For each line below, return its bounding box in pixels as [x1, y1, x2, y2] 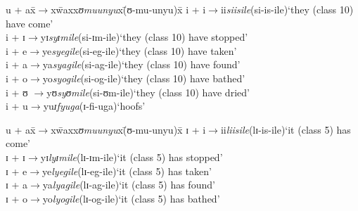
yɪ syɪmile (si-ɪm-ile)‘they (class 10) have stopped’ [40, 30, 248, 44]
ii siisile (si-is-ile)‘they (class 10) [220, 2, 354, 16]
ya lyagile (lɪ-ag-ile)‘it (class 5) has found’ [42, 177, 215, 192]
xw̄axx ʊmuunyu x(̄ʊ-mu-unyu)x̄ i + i [51, 2, 206, 16]
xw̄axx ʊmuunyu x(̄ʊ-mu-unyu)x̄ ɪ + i [51, 122, 206, 136]
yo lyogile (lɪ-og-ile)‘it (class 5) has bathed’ [42, 191, 220, 205]
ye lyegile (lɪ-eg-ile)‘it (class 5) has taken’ [42, 163, 212, 178]
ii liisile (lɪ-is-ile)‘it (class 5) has [220, 122, 351, 136]
